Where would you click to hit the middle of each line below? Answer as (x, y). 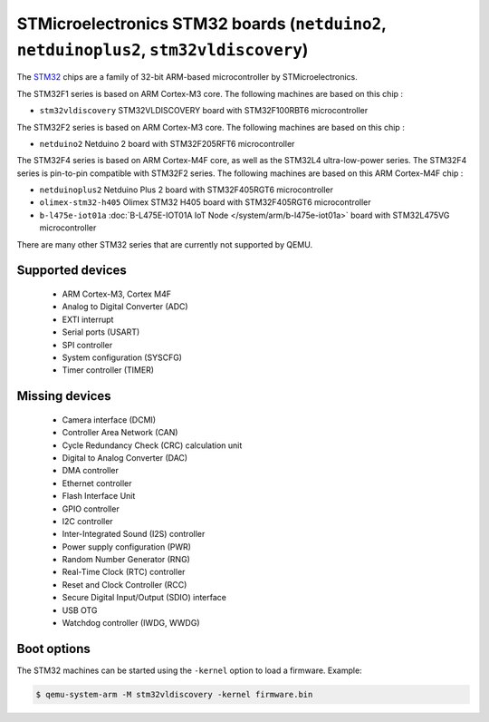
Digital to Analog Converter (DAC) (125, 457)
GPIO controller (91, 509)
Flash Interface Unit (99, 496)
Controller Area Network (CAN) (120, 433)
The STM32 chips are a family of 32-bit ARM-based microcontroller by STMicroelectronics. (187, 77)
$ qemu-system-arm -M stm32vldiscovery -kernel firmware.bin (174, 694)
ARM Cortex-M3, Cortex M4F (117, 294)
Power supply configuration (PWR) (127, 546)
